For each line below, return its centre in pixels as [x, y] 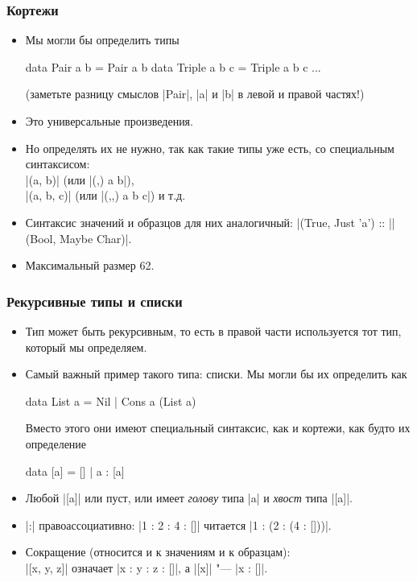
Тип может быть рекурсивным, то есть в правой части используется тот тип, [213, 330]
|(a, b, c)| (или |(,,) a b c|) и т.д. [105, 195]
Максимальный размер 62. [90, 265]
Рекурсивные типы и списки [95, 301]
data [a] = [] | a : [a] [75, 471]
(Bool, [41, 238]
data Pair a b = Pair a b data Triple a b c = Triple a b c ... [173, 66]
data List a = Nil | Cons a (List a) [111, 400]
